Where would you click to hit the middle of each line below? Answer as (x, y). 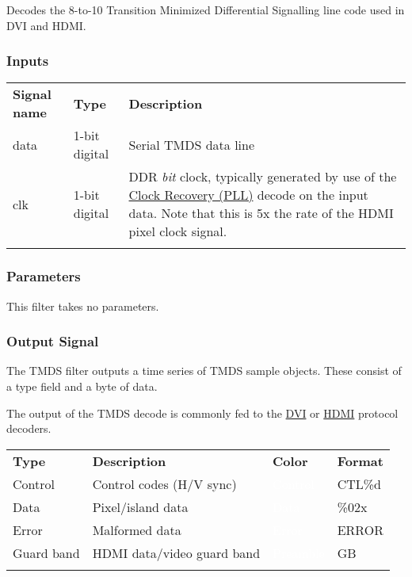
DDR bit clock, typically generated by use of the (263, 177)
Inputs (28, 61)
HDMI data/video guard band (176, 552)
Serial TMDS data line (192, 144)
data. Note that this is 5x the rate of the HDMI (261, 213)
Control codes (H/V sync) (164, 483)
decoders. (29, 428)
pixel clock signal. (178, 231)
